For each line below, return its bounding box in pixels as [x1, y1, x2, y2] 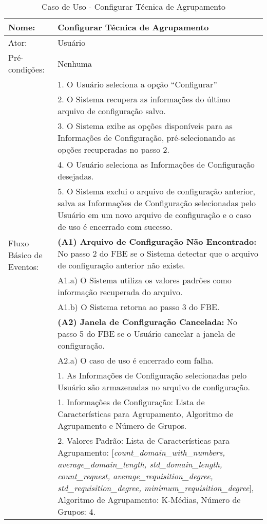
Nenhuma [58, 57, 92, 69]
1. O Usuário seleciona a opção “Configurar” [58, 78, 217, 90]
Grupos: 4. [58, 505, 96, 517]
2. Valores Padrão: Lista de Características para [58, 435, 230, 446]
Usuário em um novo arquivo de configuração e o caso [58, 209, 251, 221]
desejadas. [58, 170, 94, 182]
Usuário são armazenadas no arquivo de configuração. [58, 381, 250, 393]
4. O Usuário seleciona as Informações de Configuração [58, 158, 255, 170]
